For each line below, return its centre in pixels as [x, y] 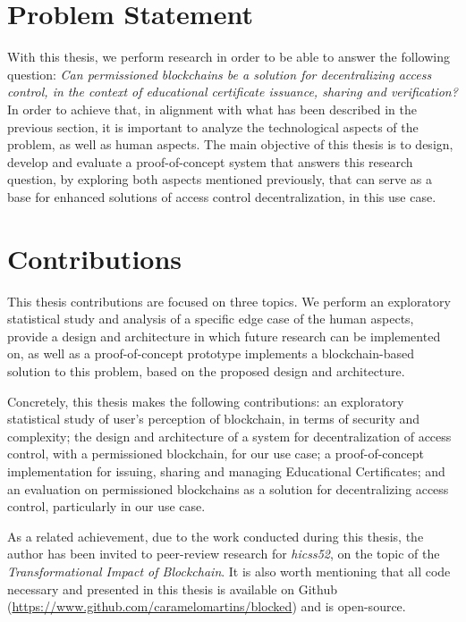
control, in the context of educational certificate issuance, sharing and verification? [233, 92]
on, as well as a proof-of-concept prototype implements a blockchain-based [211, 353]
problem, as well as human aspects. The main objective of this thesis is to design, [230, 144]
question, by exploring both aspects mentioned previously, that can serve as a [220, 179]
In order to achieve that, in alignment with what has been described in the [212, 109]
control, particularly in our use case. [106, 506]
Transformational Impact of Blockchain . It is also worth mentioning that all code [229, 571]
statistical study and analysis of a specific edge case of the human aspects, [211, 319]
